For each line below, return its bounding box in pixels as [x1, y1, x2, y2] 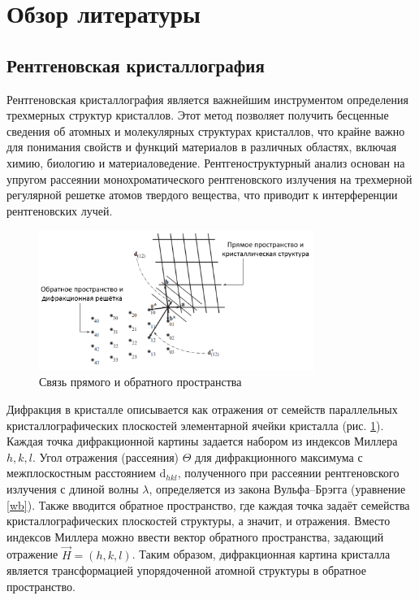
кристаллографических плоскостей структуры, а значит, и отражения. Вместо [6, 512, 391, 529]
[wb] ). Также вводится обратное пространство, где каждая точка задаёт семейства [6, 496, 410, 513]
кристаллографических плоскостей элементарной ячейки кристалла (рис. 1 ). [6, 416, 384, 433]
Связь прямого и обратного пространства [39, 373, 242, 390]
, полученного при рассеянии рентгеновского [177, 464, 400, 481]
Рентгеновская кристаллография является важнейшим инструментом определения [6, 90, 408, 107]
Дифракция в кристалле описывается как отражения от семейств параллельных [6, 401, 398, 418]
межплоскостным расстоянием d [6, 464, 166, 481]
